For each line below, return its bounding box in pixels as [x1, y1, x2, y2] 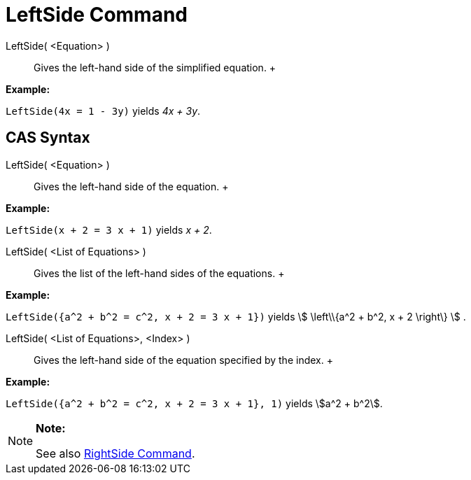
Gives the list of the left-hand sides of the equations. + [34, 267, 285, 279]
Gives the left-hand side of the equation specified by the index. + [34, 353, 333, 366]
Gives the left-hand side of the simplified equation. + [34, 61, 276, 73]
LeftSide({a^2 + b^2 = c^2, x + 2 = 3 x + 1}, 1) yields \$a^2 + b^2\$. [6, 397, 383, 409]
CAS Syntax [6, 129, 90, 147]
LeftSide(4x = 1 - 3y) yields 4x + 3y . [6, 104, 201, 117]
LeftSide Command [6, 3, 188, 27]
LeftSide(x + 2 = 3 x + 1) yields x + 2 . [6, 223, 212, 236]
